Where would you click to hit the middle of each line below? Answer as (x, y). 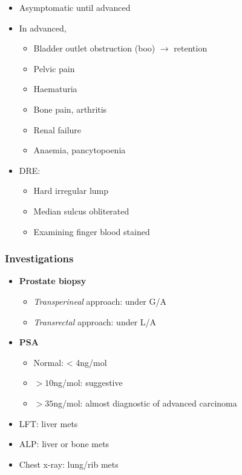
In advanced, (43, 28)
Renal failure (57, 129)
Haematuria (55, 89)
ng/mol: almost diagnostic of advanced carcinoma (145, 403)
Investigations (39, 258)
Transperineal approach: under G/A (100, 301)
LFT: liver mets (48, 423)
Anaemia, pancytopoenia (80, 150)
